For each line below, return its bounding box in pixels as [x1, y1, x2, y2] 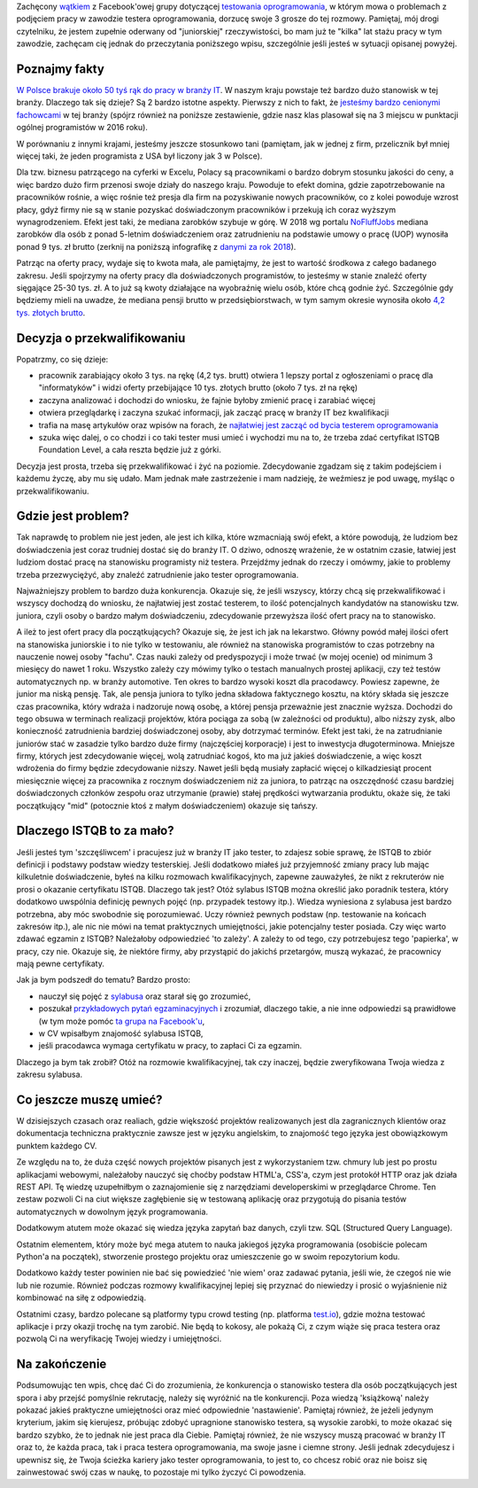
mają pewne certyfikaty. [16, 958, 105, 970]
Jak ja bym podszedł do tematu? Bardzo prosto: [16, 975, 190, 986]
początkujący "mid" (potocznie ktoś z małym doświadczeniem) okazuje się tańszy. [16, 800, 319, 811]
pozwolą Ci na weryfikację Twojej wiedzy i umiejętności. [16, 1334, 222, 1344]
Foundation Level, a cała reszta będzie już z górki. [38, 444, 221, 456]
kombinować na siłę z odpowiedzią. [16, 1292, 146, 1303]
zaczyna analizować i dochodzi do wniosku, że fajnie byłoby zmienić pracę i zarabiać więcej [38, 394, 376, 405]
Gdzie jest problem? [16, 509, 130, 524]
